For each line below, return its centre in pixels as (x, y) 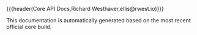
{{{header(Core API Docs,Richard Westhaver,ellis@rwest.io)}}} (85, 9)
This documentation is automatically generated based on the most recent (98, 20)
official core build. (29, 27)
